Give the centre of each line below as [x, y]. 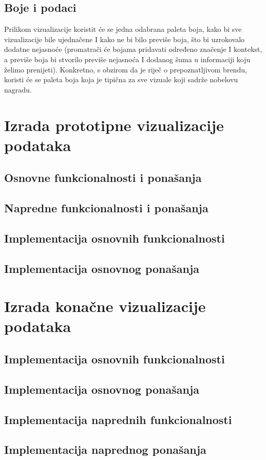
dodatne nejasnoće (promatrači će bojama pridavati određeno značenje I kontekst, [133, 49]
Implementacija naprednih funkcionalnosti [118, 419]
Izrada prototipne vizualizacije [114, 125]
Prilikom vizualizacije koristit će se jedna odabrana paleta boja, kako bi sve [123, 29]
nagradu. [18, 89]
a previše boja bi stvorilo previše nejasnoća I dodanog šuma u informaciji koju [127, 59]
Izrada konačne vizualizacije [105, 306]
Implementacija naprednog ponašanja [105, 449]
